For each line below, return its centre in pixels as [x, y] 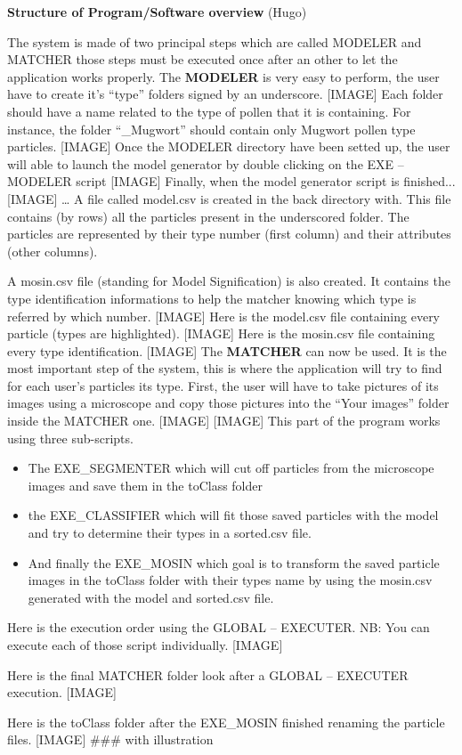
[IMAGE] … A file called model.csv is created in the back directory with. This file [229, 198]
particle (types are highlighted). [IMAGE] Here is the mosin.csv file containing [221, 333]
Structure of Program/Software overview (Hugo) [157, 12]
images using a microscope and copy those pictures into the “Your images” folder [228, 403]
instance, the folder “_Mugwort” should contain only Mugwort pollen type [211, 129]
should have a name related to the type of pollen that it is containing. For [209, 111]
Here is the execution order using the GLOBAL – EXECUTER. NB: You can [219, 627]
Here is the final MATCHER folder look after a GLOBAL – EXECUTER [208, 674]
